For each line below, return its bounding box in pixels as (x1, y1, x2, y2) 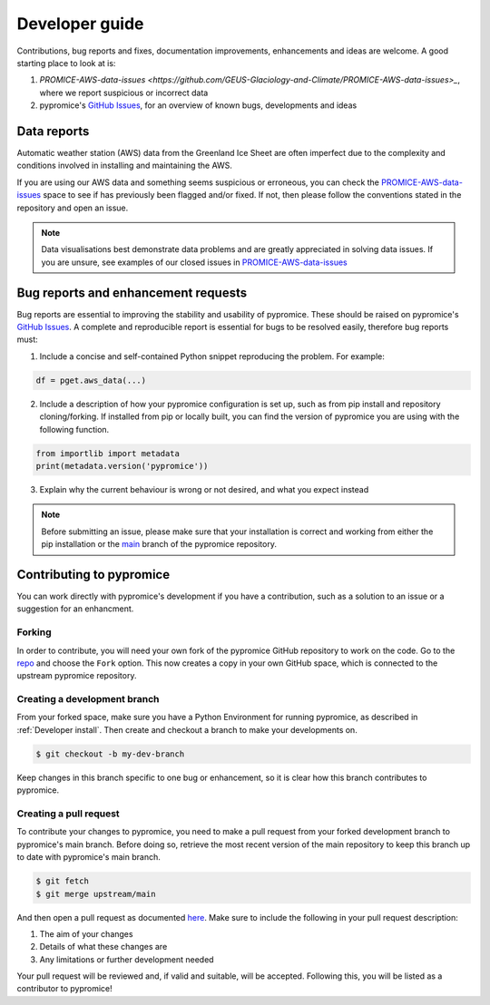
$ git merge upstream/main (35, 889, 156, 899)
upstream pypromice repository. (16, 670, 137, 681)
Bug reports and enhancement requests (16, 285, 248, 300)
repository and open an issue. (16, 202, 129, 213)
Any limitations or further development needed (39, 953, 214, 965)
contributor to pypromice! (16, 983, 113, 994)
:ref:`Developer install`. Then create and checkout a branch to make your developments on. (16, 724, 358, 735)
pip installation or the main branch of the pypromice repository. (41, 539, 277, 550)
